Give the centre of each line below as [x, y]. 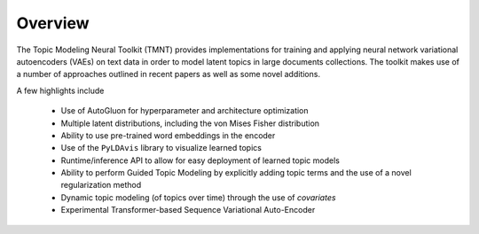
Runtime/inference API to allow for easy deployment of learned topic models [200, 160]
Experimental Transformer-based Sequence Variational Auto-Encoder [188, 210]
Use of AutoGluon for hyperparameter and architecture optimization [185, 111]
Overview [53, 23]
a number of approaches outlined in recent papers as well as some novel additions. [169, 74]
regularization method [101, 185]
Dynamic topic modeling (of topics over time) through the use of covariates [198, 197]
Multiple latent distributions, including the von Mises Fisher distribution [190, 123]
